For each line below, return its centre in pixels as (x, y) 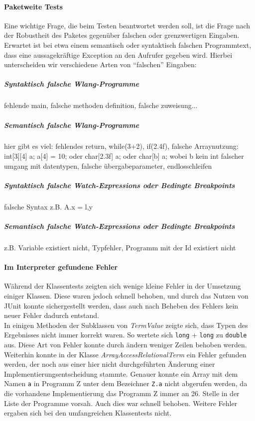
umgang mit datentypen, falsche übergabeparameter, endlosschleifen (108, 165)
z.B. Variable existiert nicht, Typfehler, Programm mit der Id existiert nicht (120, 247)
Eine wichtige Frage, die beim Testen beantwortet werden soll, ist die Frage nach (127, 25)
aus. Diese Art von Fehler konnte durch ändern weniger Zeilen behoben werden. (126, 344)
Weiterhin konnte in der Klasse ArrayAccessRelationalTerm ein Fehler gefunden (125, 354)
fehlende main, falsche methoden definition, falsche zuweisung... (101, 105)
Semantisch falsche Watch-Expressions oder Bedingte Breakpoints (120, 226)
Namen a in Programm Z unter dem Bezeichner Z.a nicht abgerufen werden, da (126, 383)
